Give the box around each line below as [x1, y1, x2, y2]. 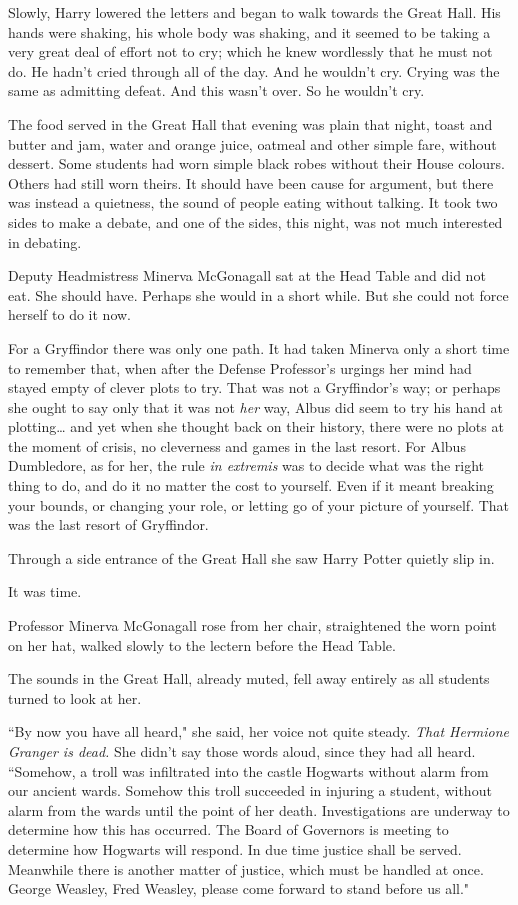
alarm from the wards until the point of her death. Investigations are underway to [8, 799, 510, 820]
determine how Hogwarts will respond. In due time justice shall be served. [8, 838, 462, 859]
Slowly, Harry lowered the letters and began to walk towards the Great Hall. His [8, 2, 501, 22]
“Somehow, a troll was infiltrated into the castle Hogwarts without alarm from [8, 760, 489, 781]
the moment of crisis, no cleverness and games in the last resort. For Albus [8, 435, 466, 456]
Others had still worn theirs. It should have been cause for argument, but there [8, 172, 494, 193]
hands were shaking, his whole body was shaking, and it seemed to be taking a [8, 21, 491, 42]
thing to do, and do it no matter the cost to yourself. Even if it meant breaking [8, 475, 494, 496]
